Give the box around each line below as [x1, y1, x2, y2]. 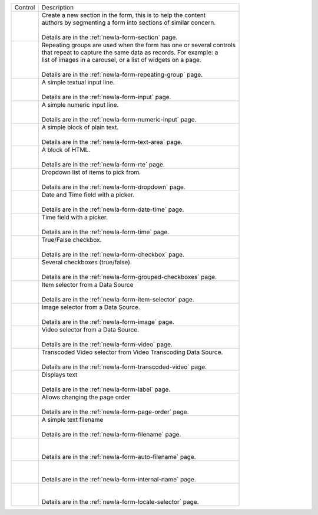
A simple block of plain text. [41, 123, 119, 131]
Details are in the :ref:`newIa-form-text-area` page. [41, 138, 183, 146]
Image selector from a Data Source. [41, 303, 141, 311]
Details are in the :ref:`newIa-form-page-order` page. [41, 408, 189, 416]
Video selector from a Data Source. [41, 326, 140, 333]
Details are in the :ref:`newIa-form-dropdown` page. [41, 183, 185, 191]
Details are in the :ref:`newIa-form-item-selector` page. [41, 296, 194, 303]
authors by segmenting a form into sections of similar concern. [41, 18, 216, 27]
